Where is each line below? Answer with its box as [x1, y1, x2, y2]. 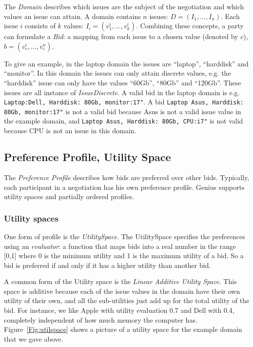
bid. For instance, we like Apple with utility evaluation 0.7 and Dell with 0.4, [4, 305, 234, 315]
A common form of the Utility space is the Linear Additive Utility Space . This [4, 276, 237, 286]
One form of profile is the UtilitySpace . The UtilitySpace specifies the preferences [4, 231, 245, 241]
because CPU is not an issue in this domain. [4, 125, 136, 136]
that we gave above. [4, 333, 63, 344]
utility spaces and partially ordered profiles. [4, 191, 134, 202]
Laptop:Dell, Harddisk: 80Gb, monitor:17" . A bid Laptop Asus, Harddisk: [4, 97, 244, 107]
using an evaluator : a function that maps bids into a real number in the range [4, 241, 236, 251]
